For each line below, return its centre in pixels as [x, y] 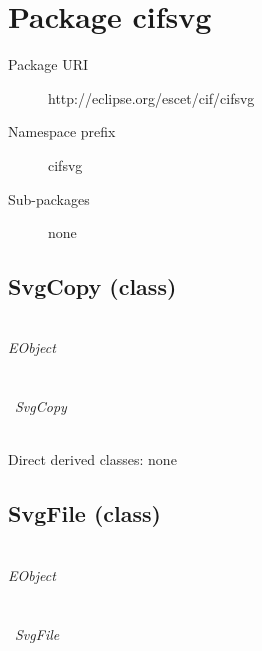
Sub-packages [49, 198]
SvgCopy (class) [92, 286]
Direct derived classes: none [92, 459]
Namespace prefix [62, 131]
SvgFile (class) [84, 513]
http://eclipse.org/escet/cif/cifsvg [151, 97]
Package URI [48, 64]
